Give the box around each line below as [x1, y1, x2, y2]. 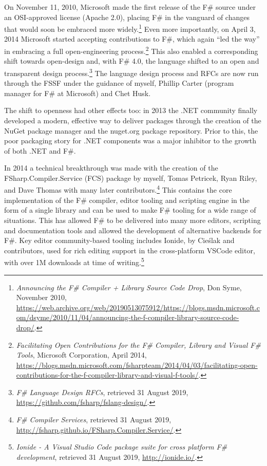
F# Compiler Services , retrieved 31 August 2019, [16, 414, 171, 425]
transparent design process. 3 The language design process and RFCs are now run [4, 66, 259, 78]
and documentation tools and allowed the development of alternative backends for [4, 225, 262, 235]
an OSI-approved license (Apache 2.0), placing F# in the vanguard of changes [4, 11, 250, 22]
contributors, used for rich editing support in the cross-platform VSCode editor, [4, 245, 255, 255]
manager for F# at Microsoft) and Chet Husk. [4, 87, 151, 98]
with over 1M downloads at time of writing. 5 [4, 255, 144, 267]
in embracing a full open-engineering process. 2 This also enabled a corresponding [4, 44, 258, 56]
